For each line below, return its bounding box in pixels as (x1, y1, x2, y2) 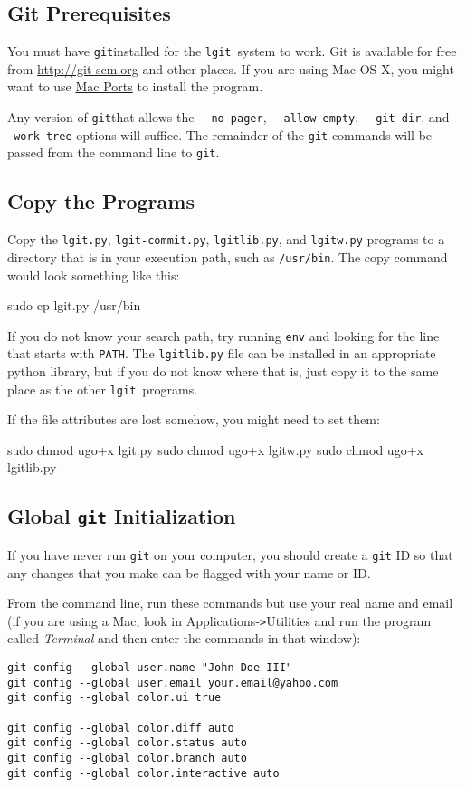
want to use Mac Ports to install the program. (7, 77, 263, 96)
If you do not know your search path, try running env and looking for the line (7, 326, 440, 345)
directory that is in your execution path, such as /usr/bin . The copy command (7, 247, 448, 266)
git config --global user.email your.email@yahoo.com (7, 676, 338, 689)
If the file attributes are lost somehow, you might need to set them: (7, 410, 380, 429)
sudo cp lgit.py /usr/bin (7, 296, 141, 315)
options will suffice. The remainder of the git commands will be (76, 125, 433, 144)
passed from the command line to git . (7, 143, 220, 162)
